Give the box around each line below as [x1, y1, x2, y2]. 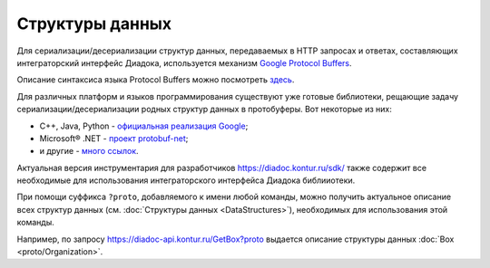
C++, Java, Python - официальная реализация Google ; [39, 120, 249, 131]
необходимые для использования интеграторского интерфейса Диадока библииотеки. [16, 175, 356, 186]
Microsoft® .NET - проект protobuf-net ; [39, 132, 189, 144]
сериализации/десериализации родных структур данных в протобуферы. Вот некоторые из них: [16, 104, 392, 115]
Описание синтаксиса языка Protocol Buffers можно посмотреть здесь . [16, 74, 295, 85]
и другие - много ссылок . [39, 146, 140, 157]
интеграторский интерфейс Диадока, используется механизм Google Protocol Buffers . [16, 57, 353, 68]
